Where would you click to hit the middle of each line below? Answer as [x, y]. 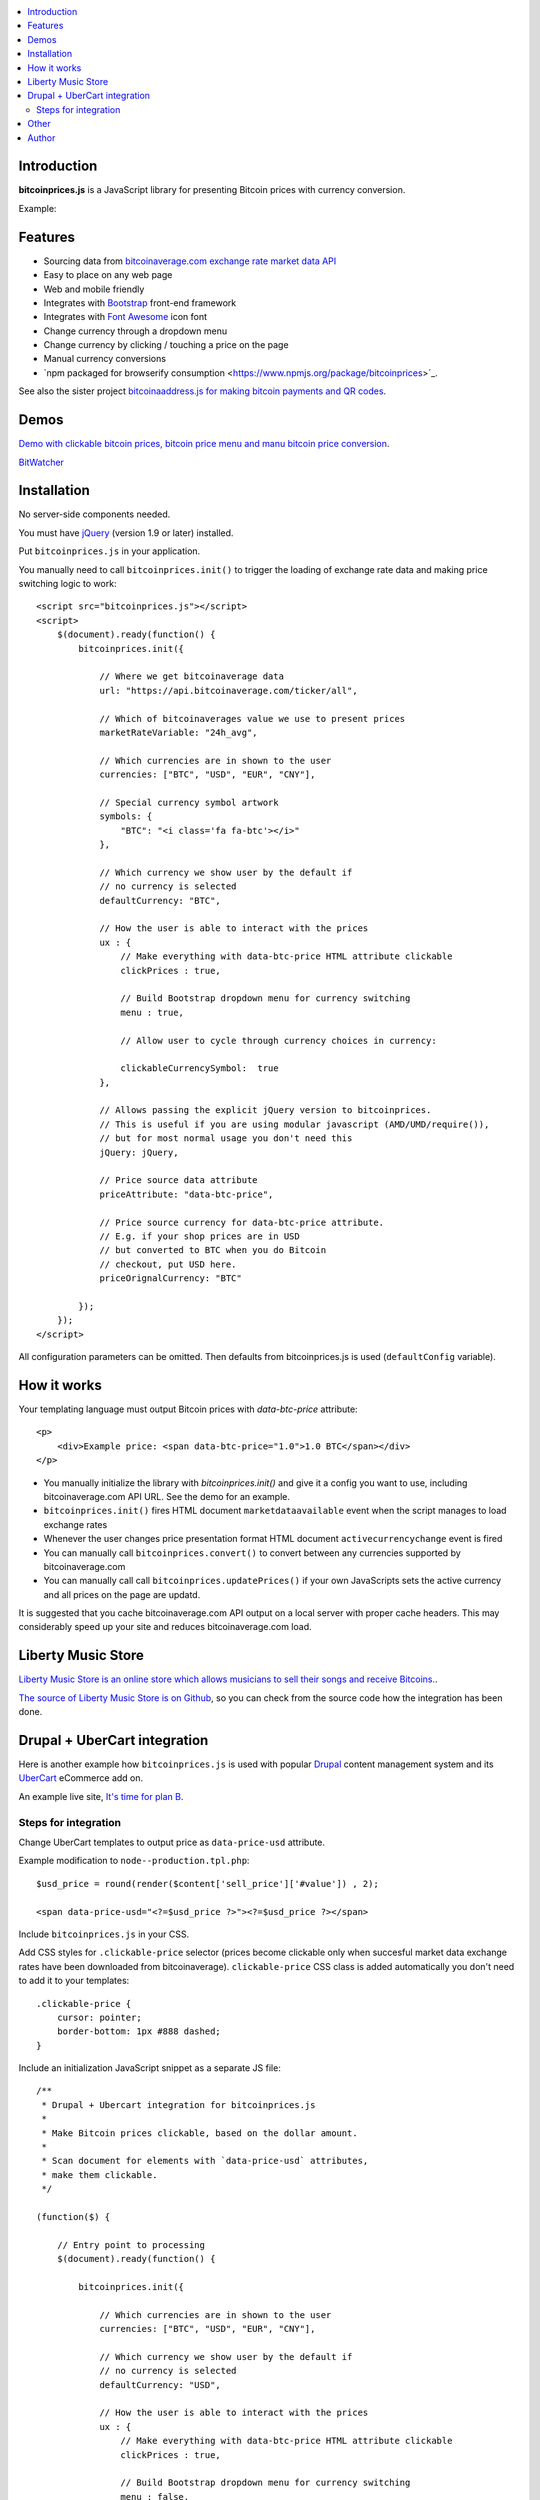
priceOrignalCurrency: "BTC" [170, 1278]
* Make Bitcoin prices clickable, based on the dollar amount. [200, 2133]
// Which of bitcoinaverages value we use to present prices [252, 718]
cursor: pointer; [99, 2017]
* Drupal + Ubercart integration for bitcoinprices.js [178, 2104]
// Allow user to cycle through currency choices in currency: [278, 1040]
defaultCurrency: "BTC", [160, 900]
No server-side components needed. [94, 514]
